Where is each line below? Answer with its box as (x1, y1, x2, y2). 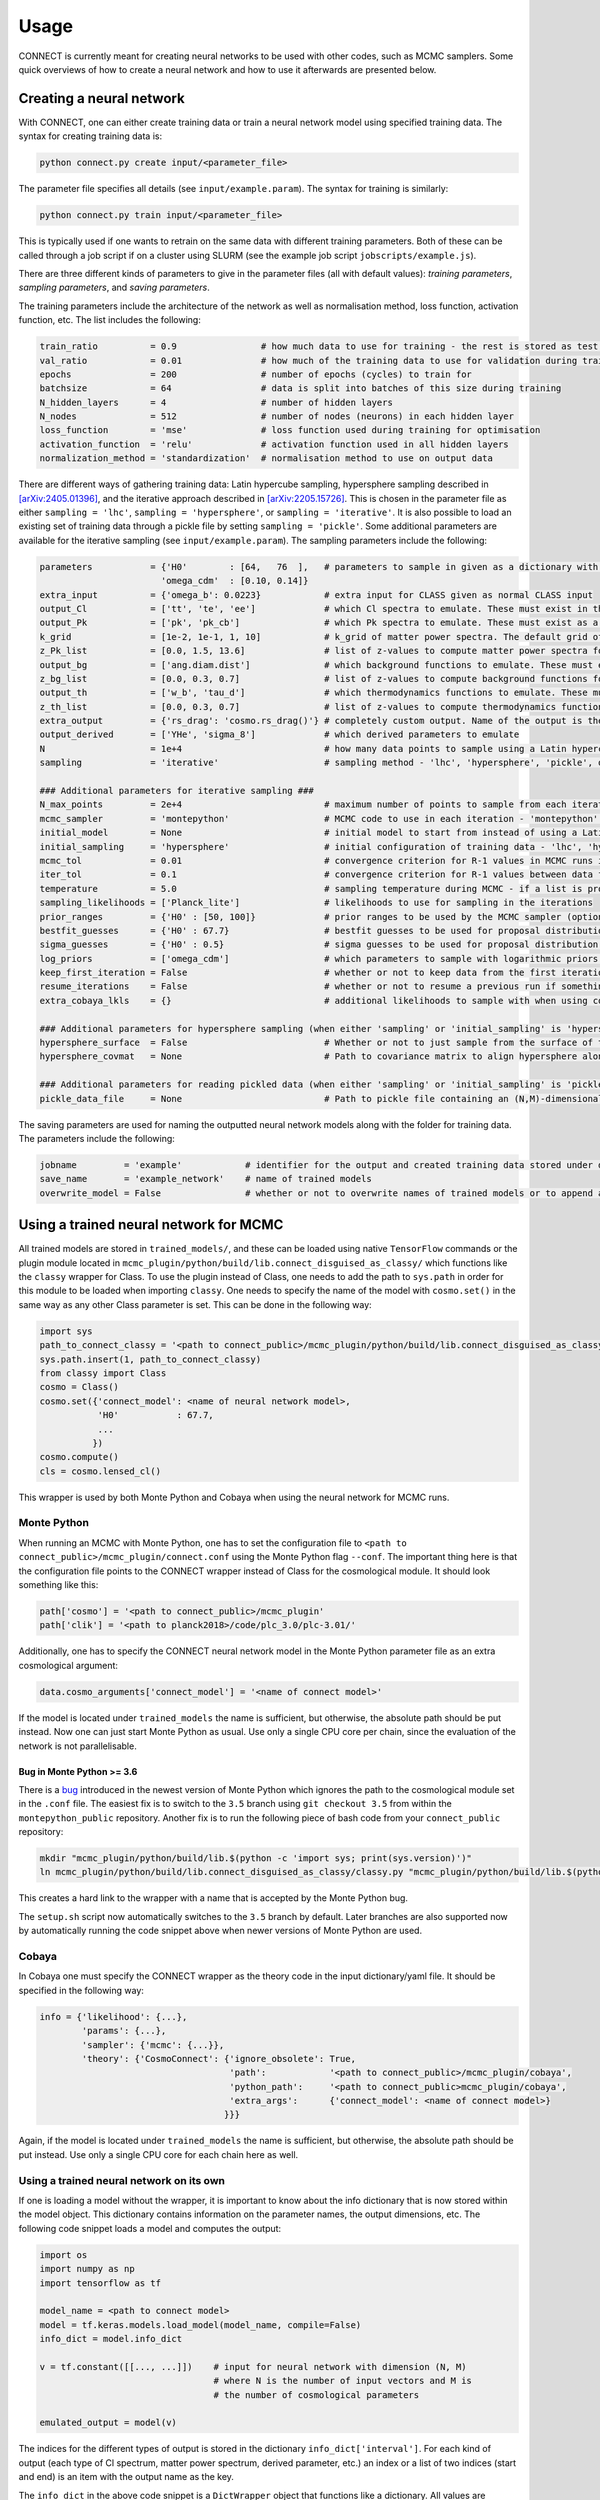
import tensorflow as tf (39, 2277, 162, 2289)
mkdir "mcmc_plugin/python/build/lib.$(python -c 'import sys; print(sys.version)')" (39, 1853, 472, 1864)
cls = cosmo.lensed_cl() (39, 1465, 162, 1477)
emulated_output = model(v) (39, 2417, 177, 2429)
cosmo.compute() (39, 1451, 120, 1463)
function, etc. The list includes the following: (18, 314, 202, 326)
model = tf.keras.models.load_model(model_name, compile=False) (39, 2319, 362, 2330)
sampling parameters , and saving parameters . (18, 281, 210, 294)
